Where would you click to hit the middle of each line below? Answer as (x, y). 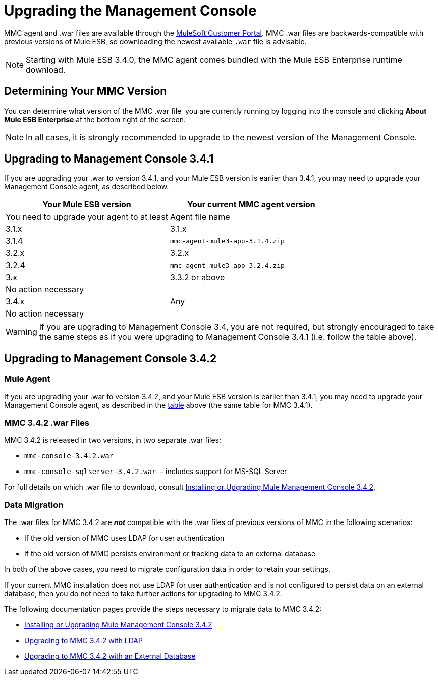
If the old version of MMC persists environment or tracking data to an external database (170, 554)
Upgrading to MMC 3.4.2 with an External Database (110, 656)
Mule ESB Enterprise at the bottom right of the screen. (95, 119)
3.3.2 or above (197, 277)
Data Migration (34, 505)
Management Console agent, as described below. (87, 187)
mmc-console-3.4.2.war (69, 456)
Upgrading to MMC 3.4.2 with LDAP (84, 641)
